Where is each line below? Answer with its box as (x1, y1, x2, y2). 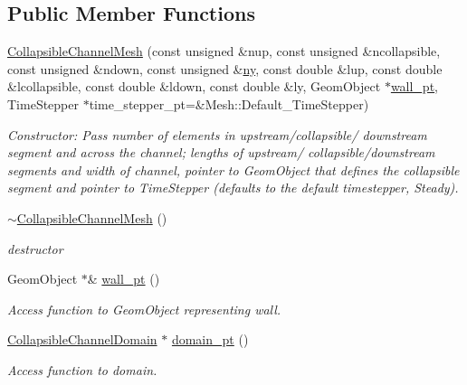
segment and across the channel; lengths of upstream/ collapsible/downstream (7, 143, 435, 162)
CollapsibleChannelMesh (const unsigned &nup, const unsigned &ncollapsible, (7, 42, 441, 61)
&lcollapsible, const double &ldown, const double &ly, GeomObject (7, 77, 381, 96)
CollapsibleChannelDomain (7, 330, 157, 349)
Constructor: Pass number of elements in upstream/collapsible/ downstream (7, 125, 427, 144)
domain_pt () (171, 330, 249, 349)
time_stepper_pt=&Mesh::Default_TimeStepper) (89, 94, 369, 113)
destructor (7, 239, 63, 258)
